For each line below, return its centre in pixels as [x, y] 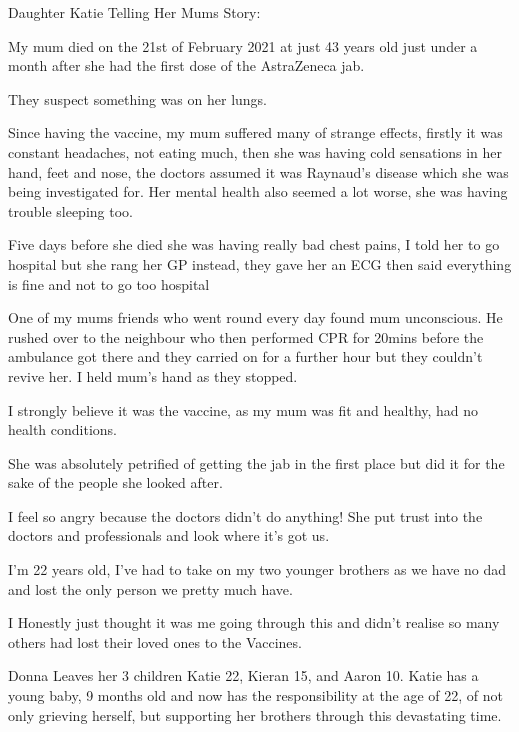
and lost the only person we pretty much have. [150, 588]
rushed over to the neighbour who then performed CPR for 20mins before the [246, 336]
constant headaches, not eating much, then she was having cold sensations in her [255, 151]
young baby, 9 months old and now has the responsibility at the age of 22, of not [256, 695]
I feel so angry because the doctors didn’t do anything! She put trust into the [245, 515]
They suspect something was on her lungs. [138, 98]
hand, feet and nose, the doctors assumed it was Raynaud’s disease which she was [258, 171]
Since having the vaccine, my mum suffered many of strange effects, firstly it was [255, 132]
